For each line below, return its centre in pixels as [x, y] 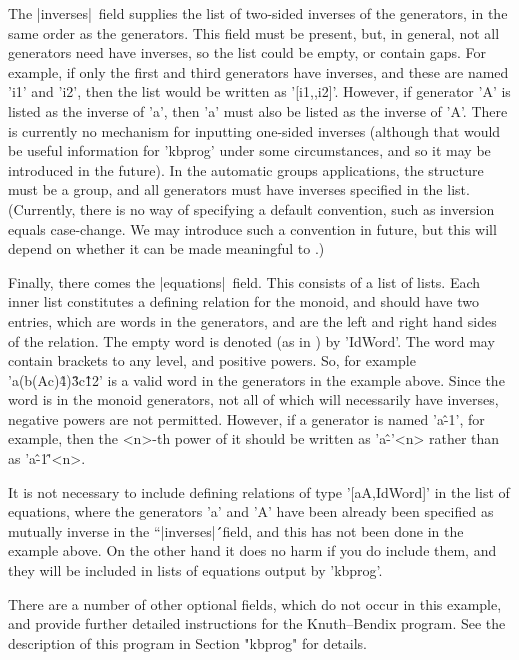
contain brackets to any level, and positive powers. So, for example [212, 360]
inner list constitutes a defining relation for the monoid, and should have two [244, 301]
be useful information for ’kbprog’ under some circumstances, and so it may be [249, 150]
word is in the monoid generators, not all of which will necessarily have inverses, [253, 399]
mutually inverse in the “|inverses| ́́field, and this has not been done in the [236, 530]
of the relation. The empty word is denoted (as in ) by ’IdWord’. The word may [251, 340]
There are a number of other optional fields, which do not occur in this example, [255, 603]
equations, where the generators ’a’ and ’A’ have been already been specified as [251, 511]
